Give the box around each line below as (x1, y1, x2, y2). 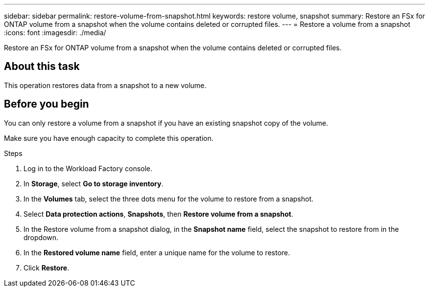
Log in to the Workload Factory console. (24, 164, 153, 173)
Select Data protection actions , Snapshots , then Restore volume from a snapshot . (24, 209, 293, 218)
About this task (4, 60, 80, 73)
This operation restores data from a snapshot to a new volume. (4, 81, 207, 90)
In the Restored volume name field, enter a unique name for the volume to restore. (24, 248, 290, 257)
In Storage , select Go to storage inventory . (24, 179, 164, 188)
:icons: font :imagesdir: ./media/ (4, 28, 106, 37)
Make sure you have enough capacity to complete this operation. (4, 134, 214, 142)
